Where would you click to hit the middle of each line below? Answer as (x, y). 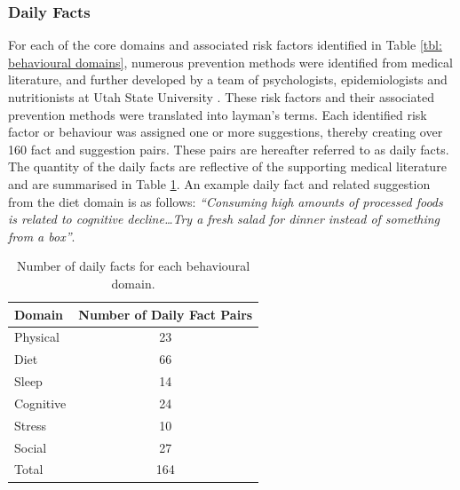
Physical (37, 337)
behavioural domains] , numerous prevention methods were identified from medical (230, 62)
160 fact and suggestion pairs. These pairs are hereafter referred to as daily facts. (229, 149)
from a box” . (42, 236)
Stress (30, 425)
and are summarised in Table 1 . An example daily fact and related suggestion (219, 183)
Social (31, 447)
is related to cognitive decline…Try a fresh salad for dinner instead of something (224, 219)
